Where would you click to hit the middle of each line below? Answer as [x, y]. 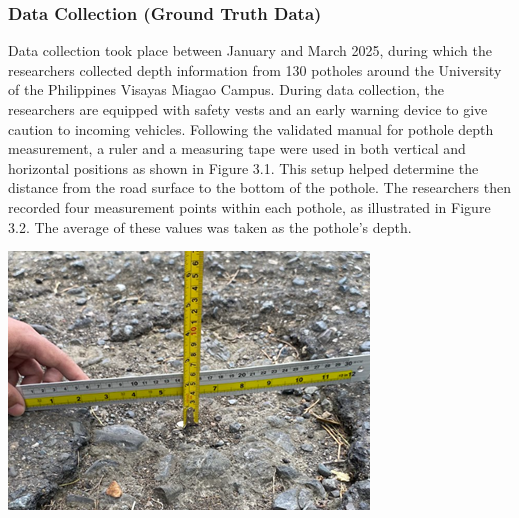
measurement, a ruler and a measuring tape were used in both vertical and [237, 148]
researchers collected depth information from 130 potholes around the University [255, 69]
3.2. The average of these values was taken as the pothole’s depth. [210, 226]
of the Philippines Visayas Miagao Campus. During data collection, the [226, 89]
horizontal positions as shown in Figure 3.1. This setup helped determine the [243, 167]
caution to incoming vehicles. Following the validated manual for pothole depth [251, 128]
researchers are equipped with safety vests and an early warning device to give [248, 109]
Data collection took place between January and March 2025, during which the [250, 50]
